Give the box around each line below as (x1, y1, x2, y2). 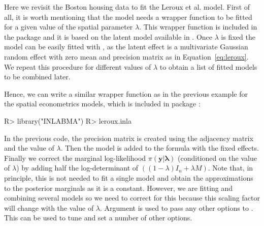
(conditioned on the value (178, 152, 257, 163)
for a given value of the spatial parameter (4, 21, 133, 32)
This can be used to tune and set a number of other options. (4, 212, 192, 223)
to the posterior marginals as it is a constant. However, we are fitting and (4, 182, 233, 193)
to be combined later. (4, 71, 71, 82)
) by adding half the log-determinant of (16, 162, 139, 173)
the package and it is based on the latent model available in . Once (4, 31, 213, 42)
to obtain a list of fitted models (159, 61, 257, 72)
